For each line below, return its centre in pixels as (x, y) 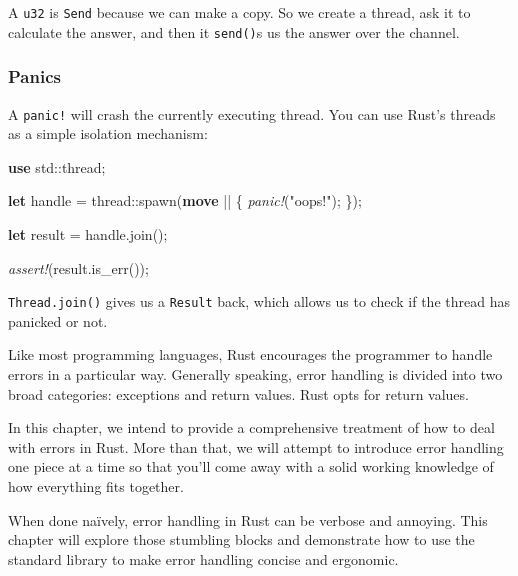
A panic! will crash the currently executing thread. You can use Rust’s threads (252, 113)
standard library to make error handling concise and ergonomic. (203, 558)
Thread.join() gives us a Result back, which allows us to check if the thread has (259, 301)
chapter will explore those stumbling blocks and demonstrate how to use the (241, 539)
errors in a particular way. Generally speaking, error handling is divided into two (255, 374)
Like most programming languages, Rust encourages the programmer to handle (250, 354)
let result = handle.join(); (88, 233)
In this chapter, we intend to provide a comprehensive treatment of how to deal (251, 427)
